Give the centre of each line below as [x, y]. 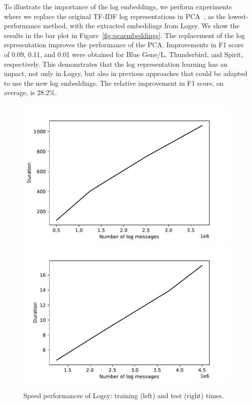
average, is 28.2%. [30, 92]
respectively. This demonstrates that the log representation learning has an [116, 64]
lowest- [238, 16]
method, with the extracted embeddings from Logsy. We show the [141, 26]
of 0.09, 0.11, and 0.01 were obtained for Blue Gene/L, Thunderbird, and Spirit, [124, 54]
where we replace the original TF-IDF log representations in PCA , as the [115, 16]
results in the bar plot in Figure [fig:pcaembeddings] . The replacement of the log [125, 35]
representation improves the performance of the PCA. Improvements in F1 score [124, 45]
